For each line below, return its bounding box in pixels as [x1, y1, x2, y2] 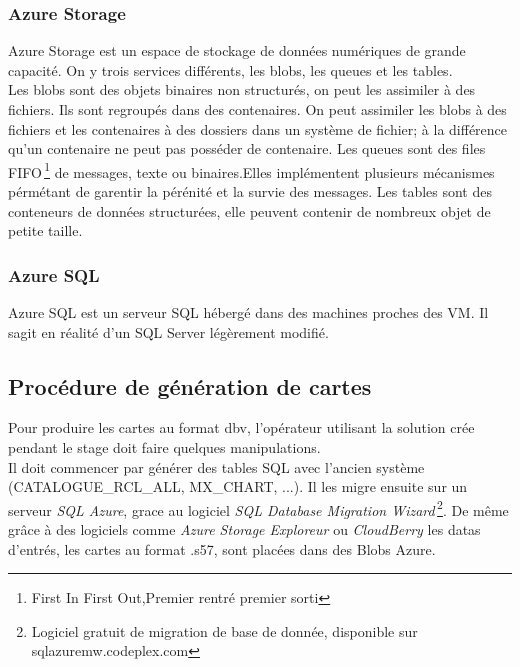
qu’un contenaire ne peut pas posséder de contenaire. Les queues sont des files [8, 138, 486, 159]
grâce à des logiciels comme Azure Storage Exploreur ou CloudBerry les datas [8, 519, 481, 540]
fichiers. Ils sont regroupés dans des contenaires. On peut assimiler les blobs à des [8, 99, 507, 119]
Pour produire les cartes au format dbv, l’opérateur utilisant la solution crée [8, 417, 475, 438]
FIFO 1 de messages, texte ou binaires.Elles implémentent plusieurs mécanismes [8, 158, 495, 182]
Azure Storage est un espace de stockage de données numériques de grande [8, 40, 466, 61]
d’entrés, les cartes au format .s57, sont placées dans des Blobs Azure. [8, 538, 436, 559]
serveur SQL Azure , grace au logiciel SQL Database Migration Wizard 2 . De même [8, 496, 509, 520]
